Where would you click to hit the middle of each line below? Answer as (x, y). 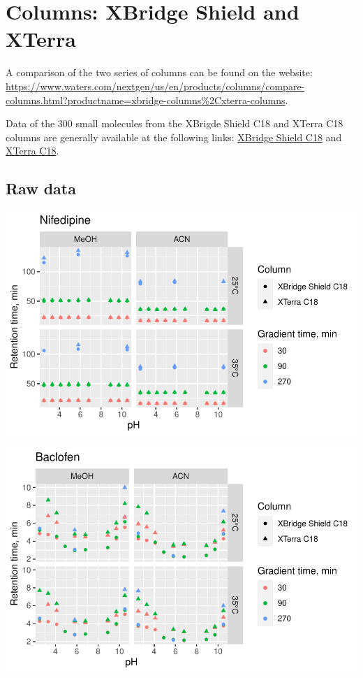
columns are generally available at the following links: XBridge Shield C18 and (174, 137)
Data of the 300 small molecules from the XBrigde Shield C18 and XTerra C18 (175, 123)
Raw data (41, 188)
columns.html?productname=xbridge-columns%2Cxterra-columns (146, 100)
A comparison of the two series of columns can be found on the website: (159, 72)
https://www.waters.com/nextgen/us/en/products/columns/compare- (155, 86)
